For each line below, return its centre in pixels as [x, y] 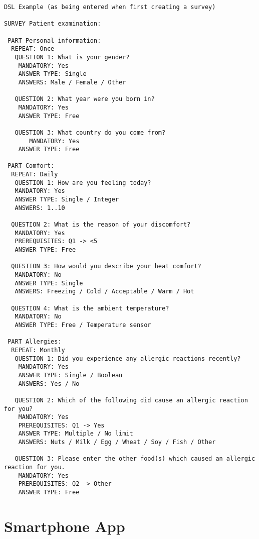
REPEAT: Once [33, 49]
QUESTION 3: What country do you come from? [90, 132]
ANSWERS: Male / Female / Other [72, 82]
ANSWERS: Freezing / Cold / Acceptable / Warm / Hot [104, 292]
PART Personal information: [54, 40]
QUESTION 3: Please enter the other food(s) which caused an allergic [135, 459]
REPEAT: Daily [35, 175]
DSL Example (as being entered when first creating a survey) [110, 7]
